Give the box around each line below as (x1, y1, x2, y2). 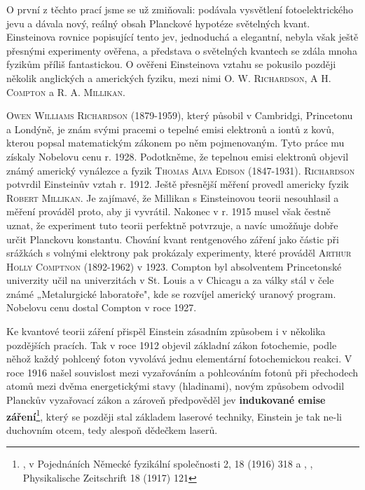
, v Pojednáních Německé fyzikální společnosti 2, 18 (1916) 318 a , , (22, 456, 313, 471)
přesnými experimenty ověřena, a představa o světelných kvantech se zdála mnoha (6, 43, 357, 57)
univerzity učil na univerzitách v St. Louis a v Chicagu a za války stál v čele (6, 273, 334, 287)
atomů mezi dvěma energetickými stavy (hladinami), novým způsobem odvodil (6, 379, 345, 393)
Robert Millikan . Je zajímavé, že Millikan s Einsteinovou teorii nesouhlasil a (6, 190, 339, 205)
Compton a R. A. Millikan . (6, 84, 125, 99)
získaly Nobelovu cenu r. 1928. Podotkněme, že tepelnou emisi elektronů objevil (6, 149, 349, 163)
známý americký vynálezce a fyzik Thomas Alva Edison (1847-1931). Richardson (6, 163, 355, 177)
